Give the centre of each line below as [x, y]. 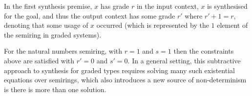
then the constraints [204, 51]
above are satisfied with [39, 60]
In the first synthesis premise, [48, 6]
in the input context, [168, 6]
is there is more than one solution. [55, 89]
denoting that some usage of [46, 25]
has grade [115, 6]
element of [232, 25]
